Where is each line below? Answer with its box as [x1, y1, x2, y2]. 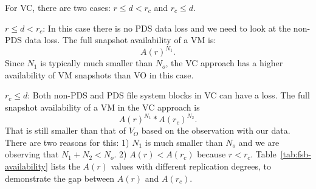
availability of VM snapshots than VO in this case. [5, 68, 194, 81]
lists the [50, 159, 80, 172]
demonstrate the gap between [5, 171, 115, 184]
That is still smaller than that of [5, 124, 126, 137]
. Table [250, 148, 276, 160]
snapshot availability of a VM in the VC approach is [5, 101, 200, 114]
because [197, 148, 226, 160]
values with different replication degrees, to [111, 159, 272, 172]
